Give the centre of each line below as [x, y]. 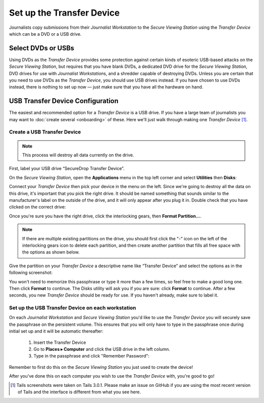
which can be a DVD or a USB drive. [45, 34]
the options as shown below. [51, 252]
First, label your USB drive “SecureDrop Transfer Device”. [67, 169]
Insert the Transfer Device [60, 342]
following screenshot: [31, 273]
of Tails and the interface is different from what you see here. [79, 392]
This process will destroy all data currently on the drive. [78, 155]
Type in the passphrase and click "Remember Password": [91, 356]
